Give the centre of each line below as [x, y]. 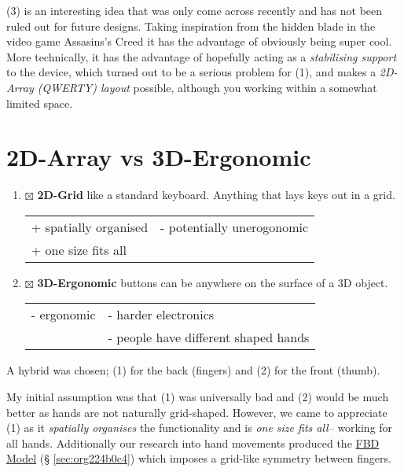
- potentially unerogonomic [235, 227]
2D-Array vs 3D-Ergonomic [159, 157]
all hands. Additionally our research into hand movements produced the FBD [193, 442]
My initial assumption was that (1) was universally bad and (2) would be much [198, 397]
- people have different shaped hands [209, 337]
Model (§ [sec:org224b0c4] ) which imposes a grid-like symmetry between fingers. [199, 458]
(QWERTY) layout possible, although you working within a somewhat [207, 87]
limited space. [40, 103]
